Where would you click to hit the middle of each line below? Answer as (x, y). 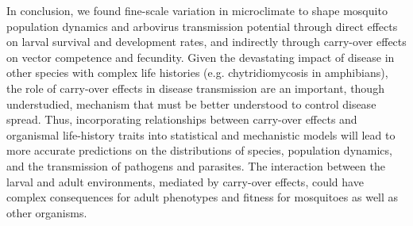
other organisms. (47, 212)
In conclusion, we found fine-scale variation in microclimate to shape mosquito (197, 10)
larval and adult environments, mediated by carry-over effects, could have (185, 181)
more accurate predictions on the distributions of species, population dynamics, (199, 150)
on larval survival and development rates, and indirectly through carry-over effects (206, 42)
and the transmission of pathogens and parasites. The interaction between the (196, 165)
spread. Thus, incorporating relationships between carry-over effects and (182, 119)
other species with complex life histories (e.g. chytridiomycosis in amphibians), (197, 73)
